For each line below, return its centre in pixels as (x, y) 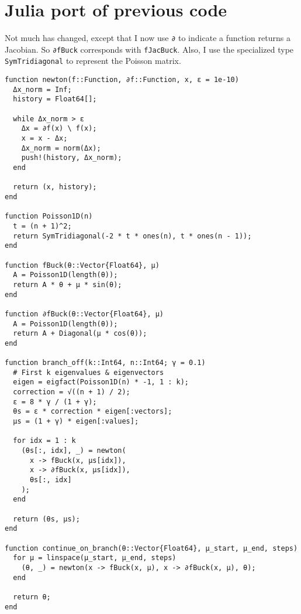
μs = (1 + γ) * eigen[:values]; (76, 422)
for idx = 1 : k (44, 441)
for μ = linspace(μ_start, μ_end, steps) (95, 558)
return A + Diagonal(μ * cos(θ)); (80, 334)
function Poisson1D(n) (49, 216)
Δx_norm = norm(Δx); (61, 148)
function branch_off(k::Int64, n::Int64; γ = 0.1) (105, 363)
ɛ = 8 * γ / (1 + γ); (55, 402)
